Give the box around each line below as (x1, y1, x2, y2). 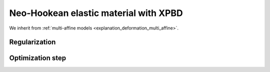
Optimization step (9, 54, 66, 62)
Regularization (9, 38, 56, 46)
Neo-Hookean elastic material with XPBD (9, 7, 183, 18)
